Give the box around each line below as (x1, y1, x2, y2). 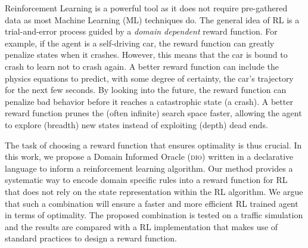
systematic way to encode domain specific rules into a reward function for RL (5, 173, 288, 186)
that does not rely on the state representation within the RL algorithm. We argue (5, 185, 303, 197)
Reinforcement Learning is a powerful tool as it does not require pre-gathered (5, 2, 288, 14)
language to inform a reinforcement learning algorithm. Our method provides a (5, 162, 293, 174)
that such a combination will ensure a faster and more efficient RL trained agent (5, 197, 298, 209)
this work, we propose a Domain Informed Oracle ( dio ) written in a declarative (5, 150, 294, 163)
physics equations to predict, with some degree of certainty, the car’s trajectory (5, 72, 294, 84)
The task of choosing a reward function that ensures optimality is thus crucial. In (5, 138, 302, 151)
